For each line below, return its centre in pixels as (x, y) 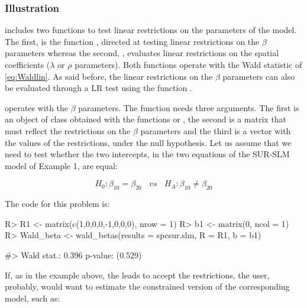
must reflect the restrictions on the (68, 130)
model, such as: (33, 298)
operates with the (37, 107)
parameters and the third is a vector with (216, 130)
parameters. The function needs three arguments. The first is (189, 107)
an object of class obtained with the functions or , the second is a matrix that (146, 119)
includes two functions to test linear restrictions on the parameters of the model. (151, 30)
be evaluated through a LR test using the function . (98, 88)
